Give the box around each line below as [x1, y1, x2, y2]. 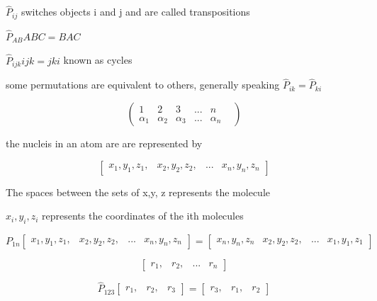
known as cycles [63, 52, 133, 67]
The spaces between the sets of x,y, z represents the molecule [6, 184, 271, 199]
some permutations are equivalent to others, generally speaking [6, 77, 280, 92]
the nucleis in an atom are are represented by [6, 135, 203, 150]
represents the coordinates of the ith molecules [42, 208, 244, 223]
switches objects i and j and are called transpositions [21, 4, 250, 19]
